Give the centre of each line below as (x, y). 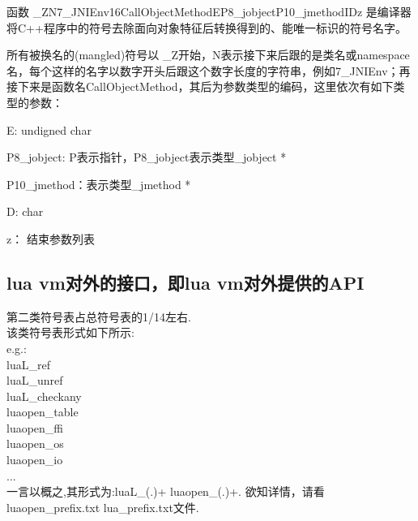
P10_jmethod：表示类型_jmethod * (99, 184)
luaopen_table (43, 412)
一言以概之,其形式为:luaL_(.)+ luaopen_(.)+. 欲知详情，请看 (166, 491)
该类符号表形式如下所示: (70, 332)
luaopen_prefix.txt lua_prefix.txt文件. (103, 507)
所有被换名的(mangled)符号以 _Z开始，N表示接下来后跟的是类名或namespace (208, 55)
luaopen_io (35, 460)
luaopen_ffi (35, 427)
